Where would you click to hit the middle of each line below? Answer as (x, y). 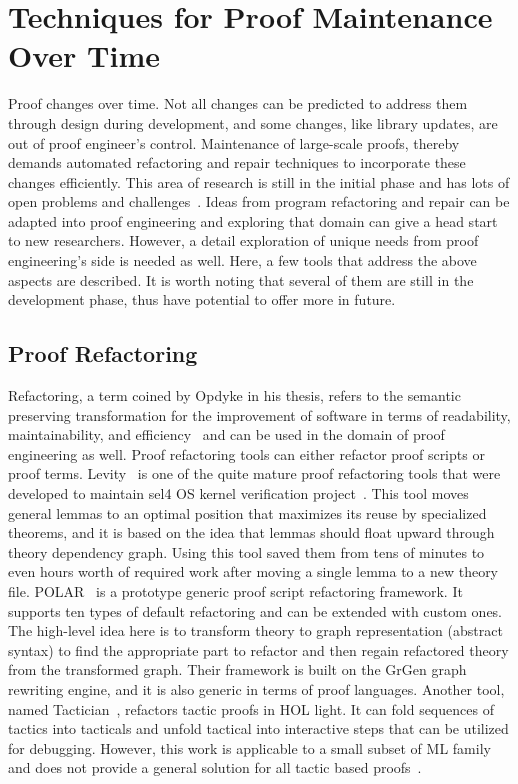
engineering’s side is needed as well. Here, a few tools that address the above (242, 260)
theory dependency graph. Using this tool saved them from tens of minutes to (246, 551)
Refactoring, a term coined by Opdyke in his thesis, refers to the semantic (234, 395)
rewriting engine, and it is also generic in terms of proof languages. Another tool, (256, 688)
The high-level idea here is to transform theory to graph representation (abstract (255, 630)
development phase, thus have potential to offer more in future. (202, 299)
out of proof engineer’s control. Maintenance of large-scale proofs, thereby (234, 142)
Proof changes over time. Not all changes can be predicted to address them (238, 103)
